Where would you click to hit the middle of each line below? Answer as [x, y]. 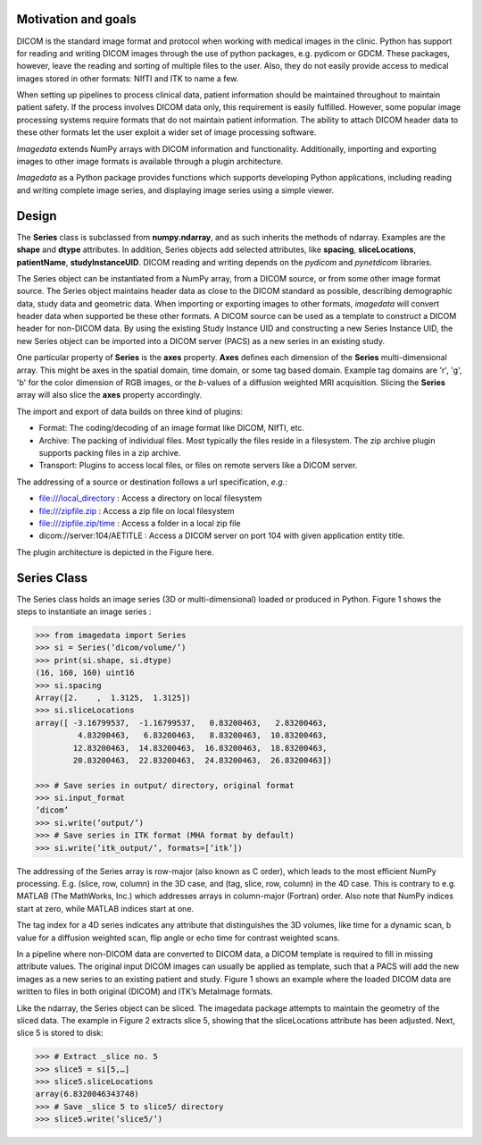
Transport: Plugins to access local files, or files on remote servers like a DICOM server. [198, 466]
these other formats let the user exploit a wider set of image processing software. [166, 132]
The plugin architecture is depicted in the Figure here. [115, 552]
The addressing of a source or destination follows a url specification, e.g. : [152, 482]
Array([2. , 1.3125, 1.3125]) [113, 698]
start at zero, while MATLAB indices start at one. [105, 908]
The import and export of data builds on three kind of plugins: [130, 411]
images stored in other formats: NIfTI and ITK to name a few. [128, 78]
